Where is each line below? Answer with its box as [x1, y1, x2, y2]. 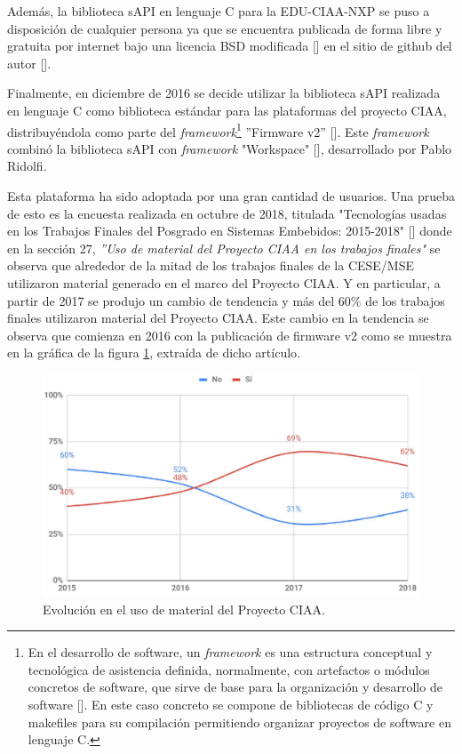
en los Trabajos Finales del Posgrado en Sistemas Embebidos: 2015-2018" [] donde [7, 221, 452, 240]
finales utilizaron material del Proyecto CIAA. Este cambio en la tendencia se [7, 309, 429, 327]
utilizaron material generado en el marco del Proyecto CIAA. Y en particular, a [7, 273, 441, 292]
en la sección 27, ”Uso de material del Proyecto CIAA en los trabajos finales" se [7, 238, 441, 257]
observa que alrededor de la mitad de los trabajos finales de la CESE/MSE [7, 256, 415, 275]
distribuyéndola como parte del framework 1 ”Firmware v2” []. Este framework [7, 119, 429, 140]
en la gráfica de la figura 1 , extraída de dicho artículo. [7, 343, 300, 362]
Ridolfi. [7, 156, 47, 175]
